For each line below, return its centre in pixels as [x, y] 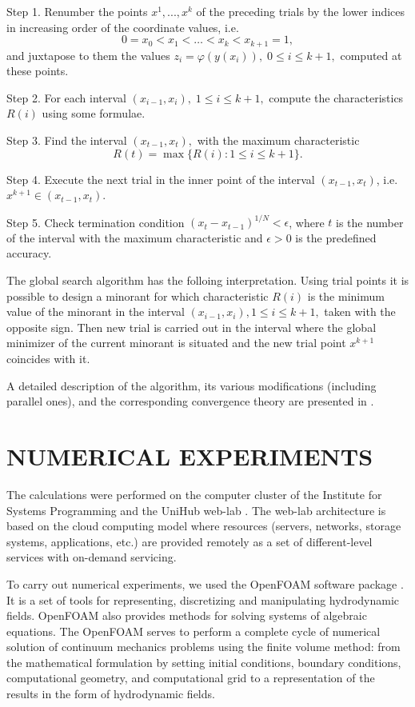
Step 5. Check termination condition [96, 222]
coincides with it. [48, 359]
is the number [369, 222]
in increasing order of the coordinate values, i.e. [123, 27]
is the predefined [336, 237]
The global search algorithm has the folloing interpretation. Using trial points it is [208, 280]
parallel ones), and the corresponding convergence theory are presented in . [190, 401]
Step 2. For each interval [66, 97]
